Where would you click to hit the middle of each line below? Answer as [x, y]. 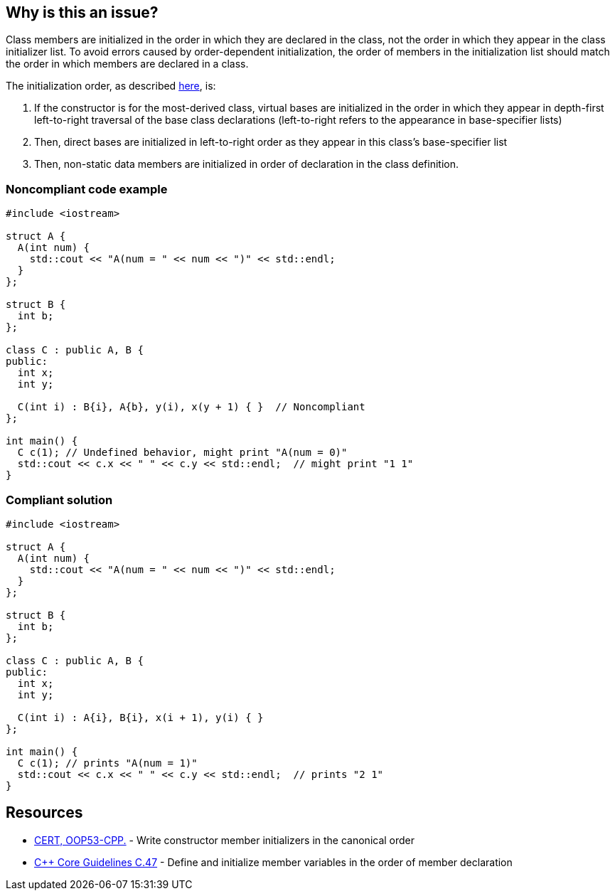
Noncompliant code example [87, 189]
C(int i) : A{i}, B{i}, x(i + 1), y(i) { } [140, 717]
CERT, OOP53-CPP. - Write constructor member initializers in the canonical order [225, 840]
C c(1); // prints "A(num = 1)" [107, 763]
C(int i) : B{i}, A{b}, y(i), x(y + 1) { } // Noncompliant [191, 407]
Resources [44, 813]
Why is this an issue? [82, 12]
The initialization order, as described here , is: [111, 86]
